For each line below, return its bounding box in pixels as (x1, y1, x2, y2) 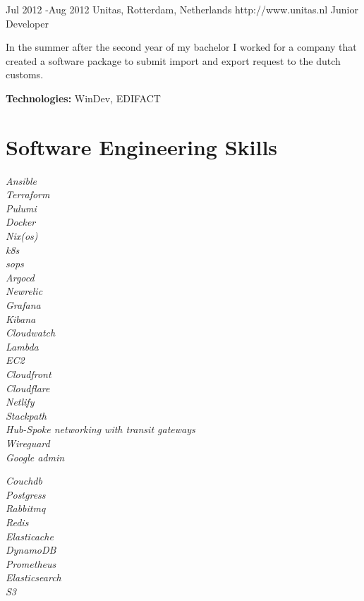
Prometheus (6, 556, 56, 571)
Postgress (6, 487, 46, 502)
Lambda (6, 339, 39, 353)
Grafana (6, 298, 41, 312)
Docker (6, 214, 36, 229)
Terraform (6, 187, 50, 202)
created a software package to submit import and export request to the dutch (6, 53, 341, 68)
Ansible (6, 173, 37, 188)
